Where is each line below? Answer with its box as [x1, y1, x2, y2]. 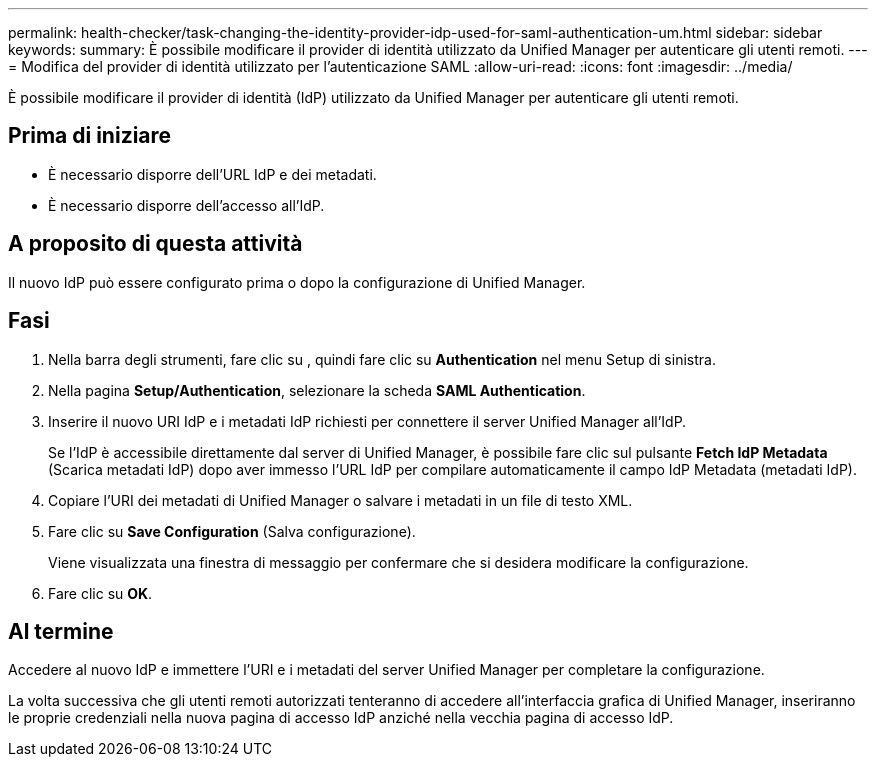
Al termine [8, 618, 114, 644]
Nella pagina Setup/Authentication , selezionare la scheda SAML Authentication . [48, 381, 586, 399]
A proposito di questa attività [8, 231, 303, 257]
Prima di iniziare [8, 123, 172, 149]
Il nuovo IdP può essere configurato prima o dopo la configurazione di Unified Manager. [8, 273, 586, 291]
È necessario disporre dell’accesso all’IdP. [48, 196, 325, 214]
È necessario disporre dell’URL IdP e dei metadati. [48, 165, 377, 183]
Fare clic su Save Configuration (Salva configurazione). [48, 522, 416, 540]
